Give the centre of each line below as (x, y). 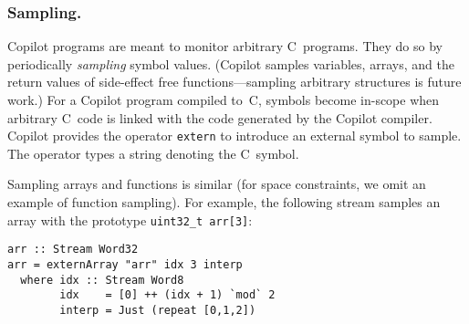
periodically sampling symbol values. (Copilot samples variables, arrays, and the (231, 63)
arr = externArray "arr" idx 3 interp (125, 264)
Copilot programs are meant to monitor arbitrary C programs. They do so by (225, 46)
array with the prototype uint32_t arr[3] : (130, 219)
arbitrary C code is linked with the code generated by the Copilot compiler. (220, 117)
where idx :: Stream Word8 (102, 280)
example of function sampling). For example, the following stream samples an (224, 202)
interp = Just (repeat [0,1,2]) (158, 310)
